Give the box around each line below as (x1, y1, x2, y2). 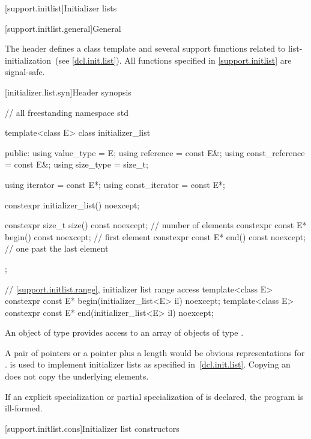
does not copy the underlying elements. (5, 370, 149, 383)
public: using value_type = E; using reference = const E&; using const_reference (5, 146, 305, 159)
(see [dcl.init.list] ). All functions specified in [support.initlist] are (55, 53, 292, 66)
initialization (5, 53, 52, 66)
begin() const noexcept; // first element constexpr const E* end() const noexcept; (5, 230, 306, 243)
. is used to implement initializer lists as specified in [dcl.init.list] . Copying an (5, 358, 291, 371)
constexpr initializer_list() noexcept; (5, 198, 140, 211)
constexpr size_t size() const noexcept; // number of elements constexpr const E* (5, 219, 307, 231)
